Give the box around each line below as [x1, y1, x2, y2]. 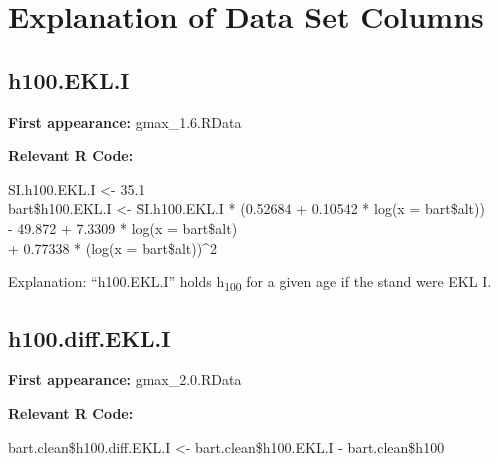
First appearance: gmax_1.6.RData [8, 111, 242, 132]
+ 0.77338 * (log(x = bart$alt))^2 [8, 237, 217, 258]
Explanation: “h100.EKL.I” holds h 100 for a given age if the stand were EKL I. [8, 271, 492, 294]
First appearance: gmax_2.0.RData [8, 369, 242, 390]
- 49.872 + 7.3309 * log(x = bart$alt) [8, 217, 238, 238]
